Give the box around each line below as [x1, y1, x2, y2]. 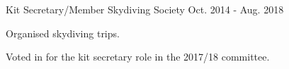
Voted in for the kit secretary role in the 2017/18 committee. [6, 49, 270, 64]
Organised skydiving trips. [6, 25, 120, 40]
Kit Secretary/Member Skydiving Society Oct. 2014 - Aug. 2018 [6, 2, 284, 16]
